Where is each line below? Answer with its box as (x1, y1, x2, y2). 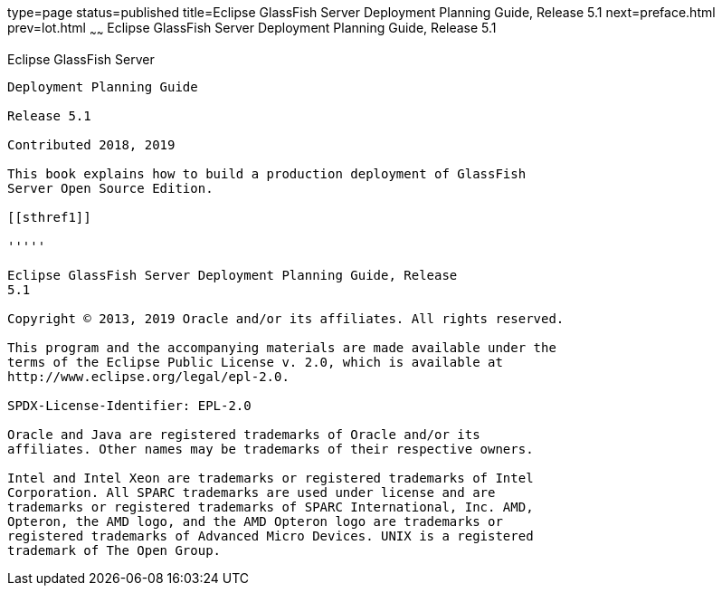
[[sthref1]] (7, 209, 91, 225)
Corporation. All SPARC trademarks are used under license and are (7, 484, 496, 500)
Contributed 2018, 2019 (7, 137, 176, 152)
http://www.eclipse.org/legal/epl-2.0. (7, 368, 290, 384)
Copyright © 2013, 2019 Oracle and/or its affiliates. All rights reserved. (7, 311, 565, 326)
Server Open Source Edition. (7, 180, 214, 196)
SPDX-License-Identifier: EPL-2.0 (7, 397, 252, 413)
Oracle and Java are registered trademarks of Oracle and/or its (7, 426, 480, 442)
